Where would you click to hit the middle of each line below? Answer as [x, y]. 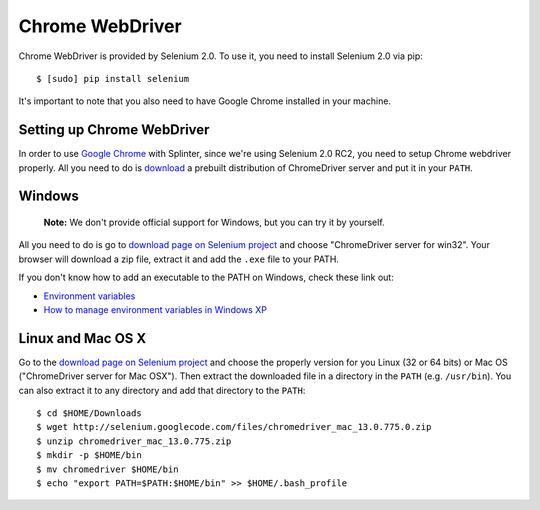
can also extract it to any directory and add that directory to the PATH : [162, 390]
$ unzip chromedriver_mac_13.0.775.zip [134, 441]
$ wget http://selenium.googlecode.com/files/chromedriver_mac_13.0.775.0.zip [234, 427]
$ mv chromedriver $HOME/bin [107, 469]
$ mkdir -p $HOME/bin [89, 455]
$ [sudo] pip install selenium [113, 78]
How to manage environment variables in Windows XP [155, 309]
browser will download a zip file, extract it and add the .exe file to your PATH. [179, 259]
